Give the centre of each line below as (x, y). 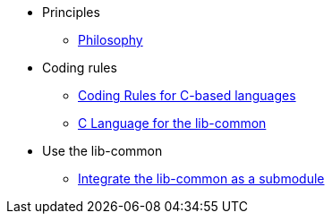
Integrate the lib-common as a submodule (201, 178)
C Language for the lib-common (172, 123)
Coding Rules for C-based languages (187, 95)
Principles (71, 12)
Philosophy (111, 40)
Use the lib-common (102, 151)
